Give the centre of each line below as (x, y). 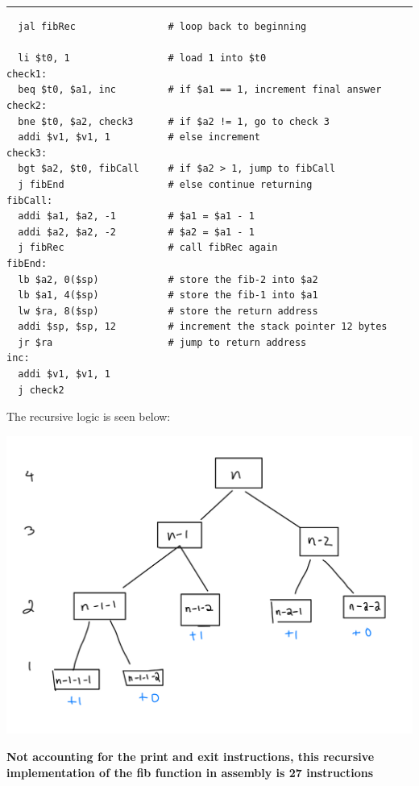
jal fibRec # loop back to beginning (162, 27)
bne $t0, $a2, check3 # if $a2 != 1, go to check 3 (174, 121)
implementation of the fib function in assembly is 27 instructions (190, 772)
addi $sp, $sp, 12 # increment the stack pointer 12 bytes (203, 327)
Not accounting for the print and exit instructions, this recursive (191, 757)
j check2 (41, 390)
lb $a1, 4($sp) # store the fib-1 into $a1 (168, 295)
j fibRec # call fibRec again (148, 248)
